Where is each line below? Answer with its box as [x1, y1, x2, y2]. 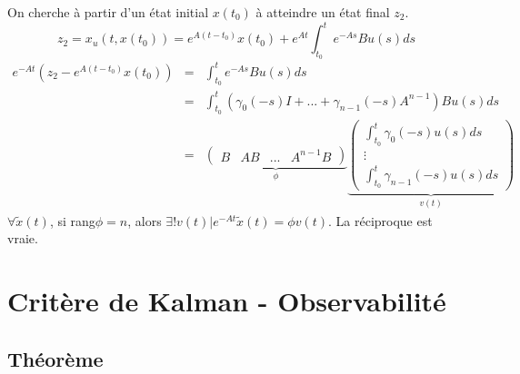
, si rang [49, 211, 95, 230]
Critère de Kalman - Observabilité [7, 282, 446, 320]
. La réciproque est [328, 211, 433, 230]
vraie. [7, 229, 38, 248]
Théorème [7, 344, 104, 372]
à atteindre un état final [255, 3, 390, 21]
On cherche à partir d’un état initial [7, 3, 209, 21]
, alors [127, 211, 162, 230]
